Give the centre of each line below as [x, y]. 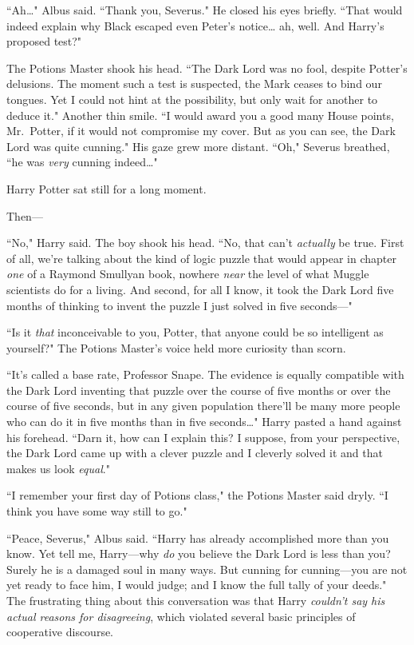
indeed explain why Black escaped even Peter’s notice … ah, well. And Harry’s [195, 25]
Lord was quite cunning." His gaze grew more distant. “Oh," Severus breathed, [198, 146]
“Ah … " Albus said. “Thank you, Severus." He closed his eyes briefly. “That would [205, 10]
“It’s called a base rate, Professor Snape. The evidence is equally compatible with [205, 374]
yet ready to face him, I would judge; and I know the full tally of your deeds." [197, 585]
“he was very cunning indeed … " [82, 162]
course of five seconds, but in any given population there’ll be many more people [203, 406]
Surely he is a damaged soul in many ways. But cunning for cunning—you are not [207, 569]
